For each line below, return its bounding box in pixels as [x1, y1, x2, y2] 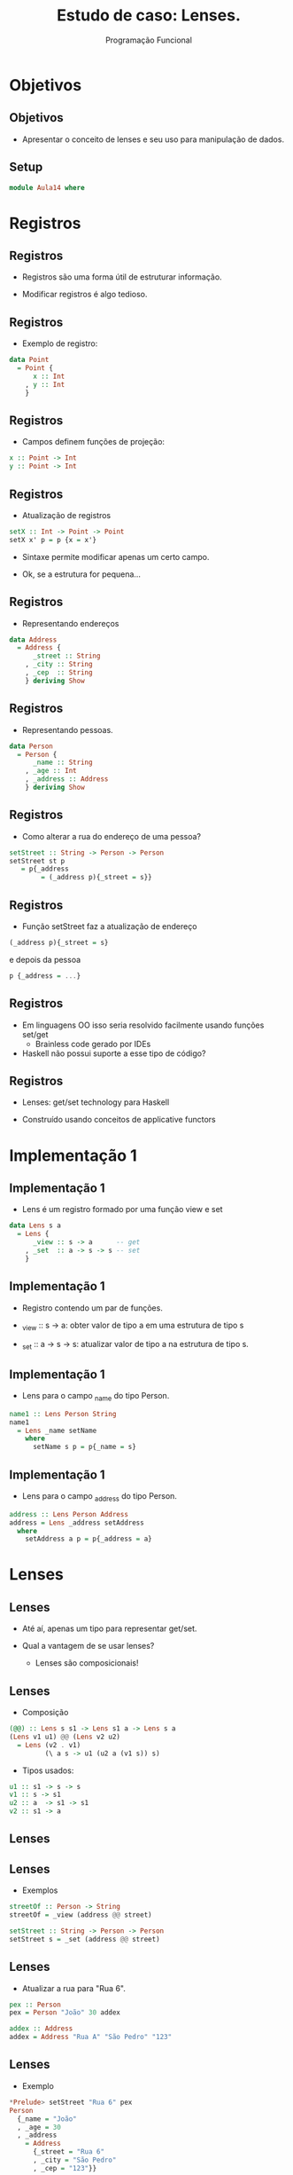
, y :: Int [25, 380, 66, 389]
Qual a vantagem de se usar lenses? [21, 1641, 155, 1651]
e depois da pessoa [9, 954, 81, 965]
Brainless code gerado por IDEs [35, 1038, 151, 1049]
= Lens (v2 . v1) [17, 1740, 81, 1749]
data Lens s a [9, 1221, 62, 1230]
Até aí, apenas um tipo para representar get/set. [21, 1623, 197, 1634]
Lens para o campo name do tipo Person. [21, 1390, 170, 1403]
